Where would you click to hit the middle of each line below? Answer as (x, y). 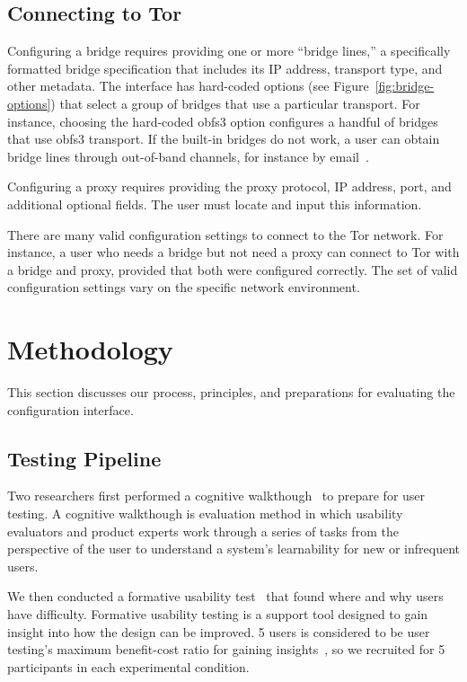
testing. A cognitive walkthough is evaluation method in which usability (205, 514)
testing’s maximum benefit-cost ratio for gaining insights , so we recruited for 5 (226, 649)
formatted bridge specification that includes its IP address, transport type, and (225, 68)
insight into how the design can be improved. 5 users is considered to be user (219, 631)
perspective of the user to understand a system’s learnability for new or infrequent (233, 549)
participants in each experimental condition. (128, 666)
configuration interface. (70, 409)
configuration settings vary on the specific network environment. (184, 287)
